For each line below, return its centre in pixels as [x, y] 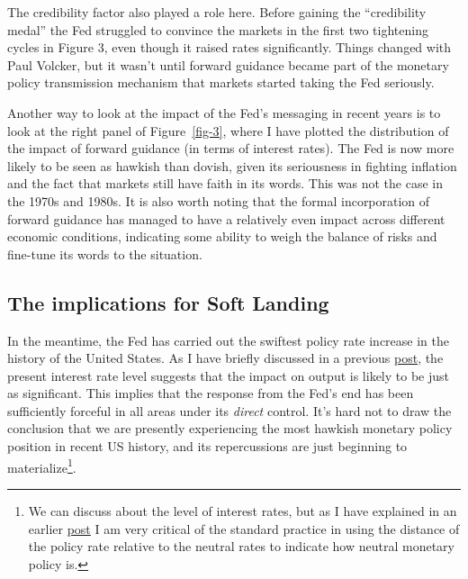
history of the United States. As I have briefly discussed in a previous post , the [225, 358]
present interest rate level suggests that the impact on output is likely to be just [229, 375]
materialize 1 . [42, 466]
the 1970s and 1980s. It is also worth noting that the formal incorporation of [219, 200]
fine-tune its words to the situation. [105, 253]
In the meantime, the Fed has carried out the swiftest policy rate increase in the [229, 340]
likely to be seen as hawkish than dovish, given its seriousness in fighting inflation [232, 165]
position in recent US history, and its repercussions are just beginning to [207, 446]
